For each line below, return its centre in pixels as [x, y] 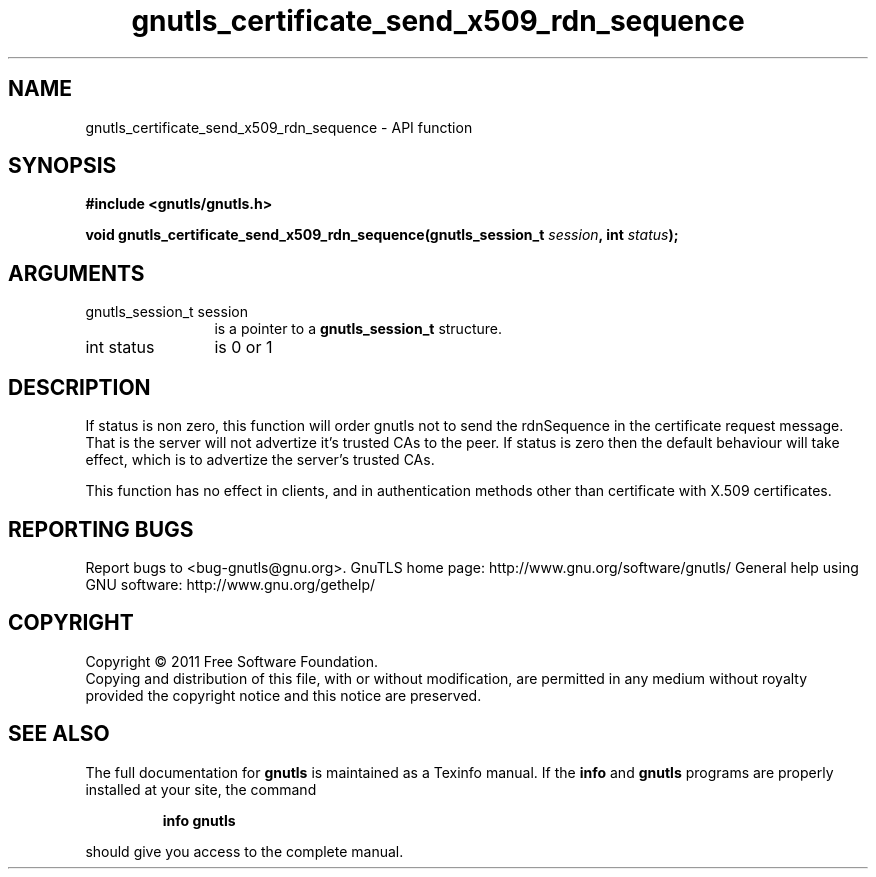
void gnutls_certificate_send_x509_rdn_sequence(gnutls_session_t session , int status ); [382, 235]
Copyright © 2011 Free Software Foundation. [232, 661]
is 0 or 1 [243, 347]
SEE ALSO [59, 734]
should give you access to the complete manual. [244, 851]
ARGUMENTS [76, 273]
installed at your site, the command [201, 789]
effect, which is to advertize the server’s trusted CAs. [260, 460]
